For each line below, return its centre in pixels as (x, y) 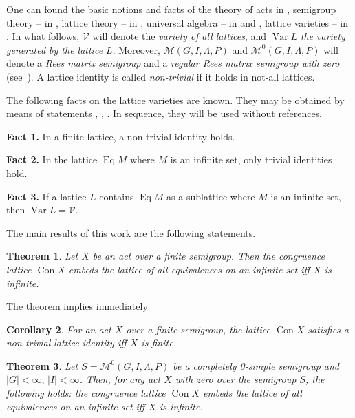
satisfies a (329, 329)
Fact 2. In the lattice (52, 159)
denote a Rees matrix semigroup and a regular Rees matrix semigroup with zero (173, 63)
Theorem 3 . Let (42, 365)
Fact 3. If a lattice (46, 196)
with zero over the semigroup (236, 379)
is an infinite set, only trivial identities (251, 159)
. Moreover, (136, 49)
